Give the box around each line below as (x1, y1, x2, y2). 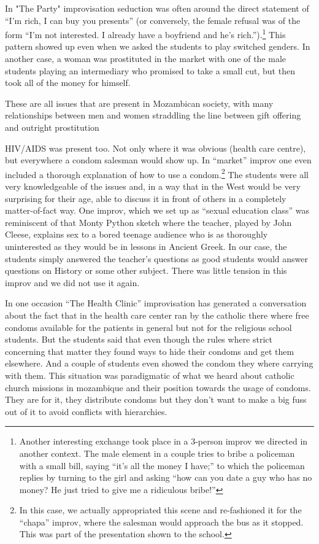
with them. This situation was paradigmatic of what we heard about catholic (5, 368, 294, 381)
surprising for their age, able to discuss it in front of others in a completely (5, 192, 286, 204)
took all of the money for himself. (5, 76, 131, 89)
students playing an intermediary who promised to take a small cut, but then (5, 64, 295, 77)
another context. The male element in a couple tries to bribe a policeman (19, 446, 295, 459)
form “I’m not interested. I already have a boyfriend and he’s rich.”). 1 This (5, 26, 286, 41)
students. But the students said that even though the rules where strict (5, 333, 273, 346)
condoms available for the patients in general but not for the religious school (5, 321, 292, 333)
